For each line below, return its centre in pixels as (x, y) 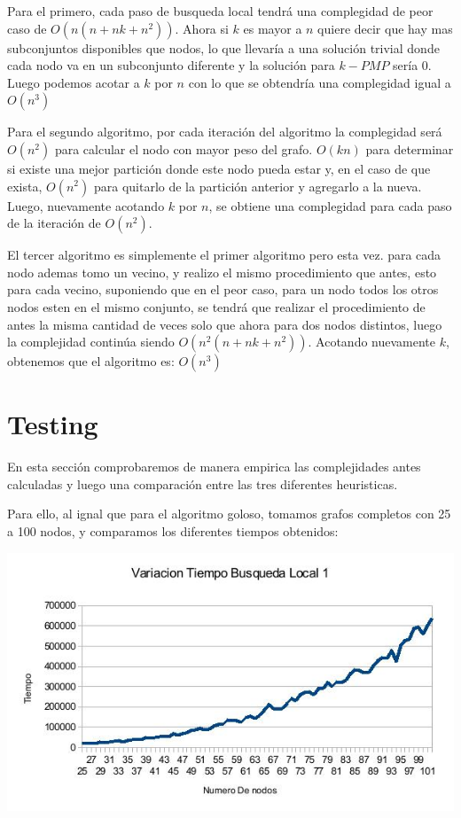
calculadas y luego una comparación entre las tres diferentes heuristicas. (203, 483)
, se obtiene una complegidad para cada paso (330, 205)
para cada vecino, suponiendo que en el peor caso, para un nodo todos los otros (223, 289)
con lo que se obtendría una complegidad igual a (320, 82)
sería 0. (412, 65)
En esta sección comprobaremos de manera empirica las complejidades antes (214, 467)
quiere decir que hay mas (385, 28)
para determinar (410, 148)
